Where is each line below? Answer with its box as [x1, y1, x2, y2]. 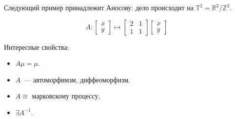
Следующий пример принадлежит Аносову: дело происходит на [4, 2, 194, 12]
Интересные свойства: [4, 41, 69, 52]
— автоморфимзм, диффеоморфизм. [24, 74, 131, 84]
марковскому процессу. [32, 91, 100, 101]
